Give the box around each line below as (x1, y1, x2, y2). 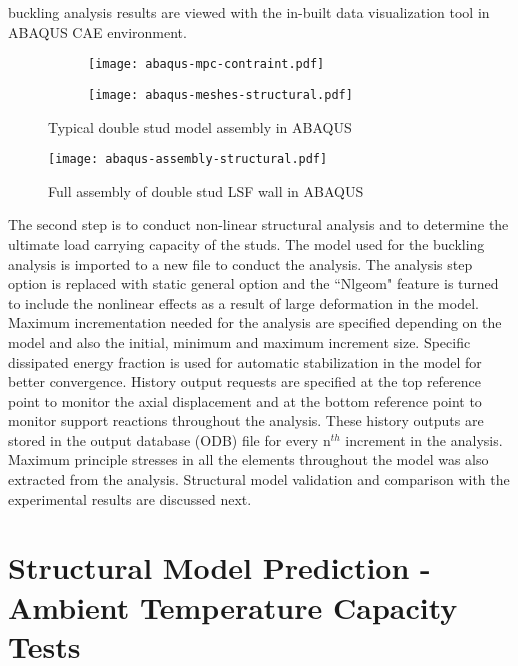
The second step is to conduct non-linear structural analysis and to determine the (8, 214, 509, 235)
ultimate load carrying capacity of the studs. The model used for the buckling (8, 233, 485, 254)
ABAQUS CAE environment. (8, 21, 187, 42)
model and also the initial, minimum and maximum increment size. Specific (8, 331, 471, 352)
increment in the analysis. (345, 429, 503, 450)
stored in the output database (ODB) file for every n (8, 429, 331, 450)
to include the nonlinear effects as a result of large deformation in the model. (8, 292, 479, 313)
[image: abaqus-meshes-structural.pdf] (88, 87, 353, 102)
